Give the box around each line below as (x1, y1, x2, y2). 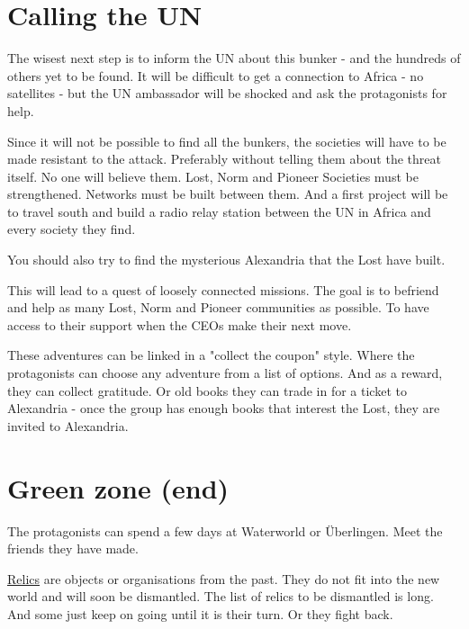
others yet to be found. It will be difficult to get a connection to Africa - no (7, 66, 424, 85)
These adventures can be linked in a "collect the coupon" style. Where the (7, 346, 415, 364)
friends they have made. (7, 539, 139, 558)
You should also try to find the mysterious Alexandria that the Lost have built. (7, 250, 446, 269)
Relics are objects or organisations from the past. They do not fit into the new (7, 569, 440, 588)
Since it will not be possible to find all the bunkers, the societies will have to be (7, 131, 446, 150)
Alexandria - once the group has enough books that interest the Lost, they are (7, 399, 440, 418)
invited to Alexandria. (7, 416, 129, 435)
